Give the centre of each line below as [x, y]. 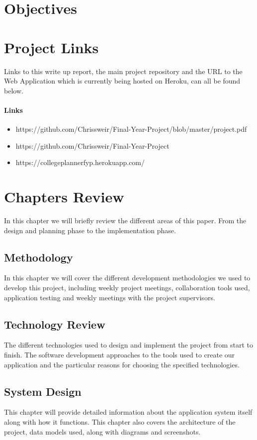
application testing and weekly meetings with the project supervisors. [110, 297]
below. [14, 90]
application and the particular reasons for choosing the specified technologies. [122, 364]
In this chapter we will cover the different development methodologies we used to [127, 278]
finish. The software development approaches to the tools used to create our [120, 354]
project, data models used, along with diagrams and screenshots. [102, 431]
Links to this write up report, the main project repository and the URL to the [123, 71]
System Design [43, 391]
